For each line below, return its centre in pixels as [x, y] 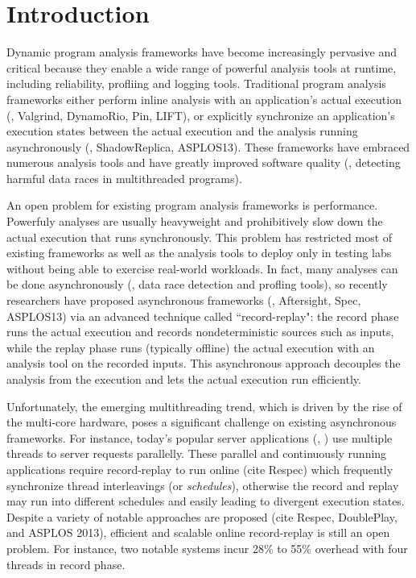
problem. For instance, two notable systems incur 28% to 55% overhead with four [207, 548]
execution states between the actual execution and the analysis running [182, 131]
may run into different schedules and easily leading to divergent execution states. [206, 501]
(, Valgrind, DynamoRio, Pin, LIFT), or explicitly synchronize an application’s [201, 115]
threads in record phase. [66, 564]
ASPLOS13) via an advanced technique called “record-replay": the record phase [203, 316]
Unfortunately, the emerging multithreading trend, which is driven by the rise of [204, 406]
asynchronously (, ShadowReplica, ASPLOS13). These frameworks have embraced [208, 146]
